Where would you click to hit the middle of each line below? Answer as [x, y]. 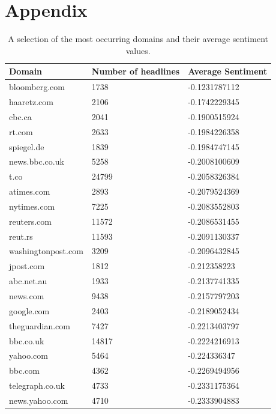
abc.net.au [28, 281]
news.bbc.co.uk [37, 161]
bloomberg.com [37, 87]
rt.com [21, 131]
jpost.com [27, 266]
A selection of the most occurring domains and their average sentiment [138, 39]
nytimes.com [32, 206]
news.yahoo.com [39, 400]
